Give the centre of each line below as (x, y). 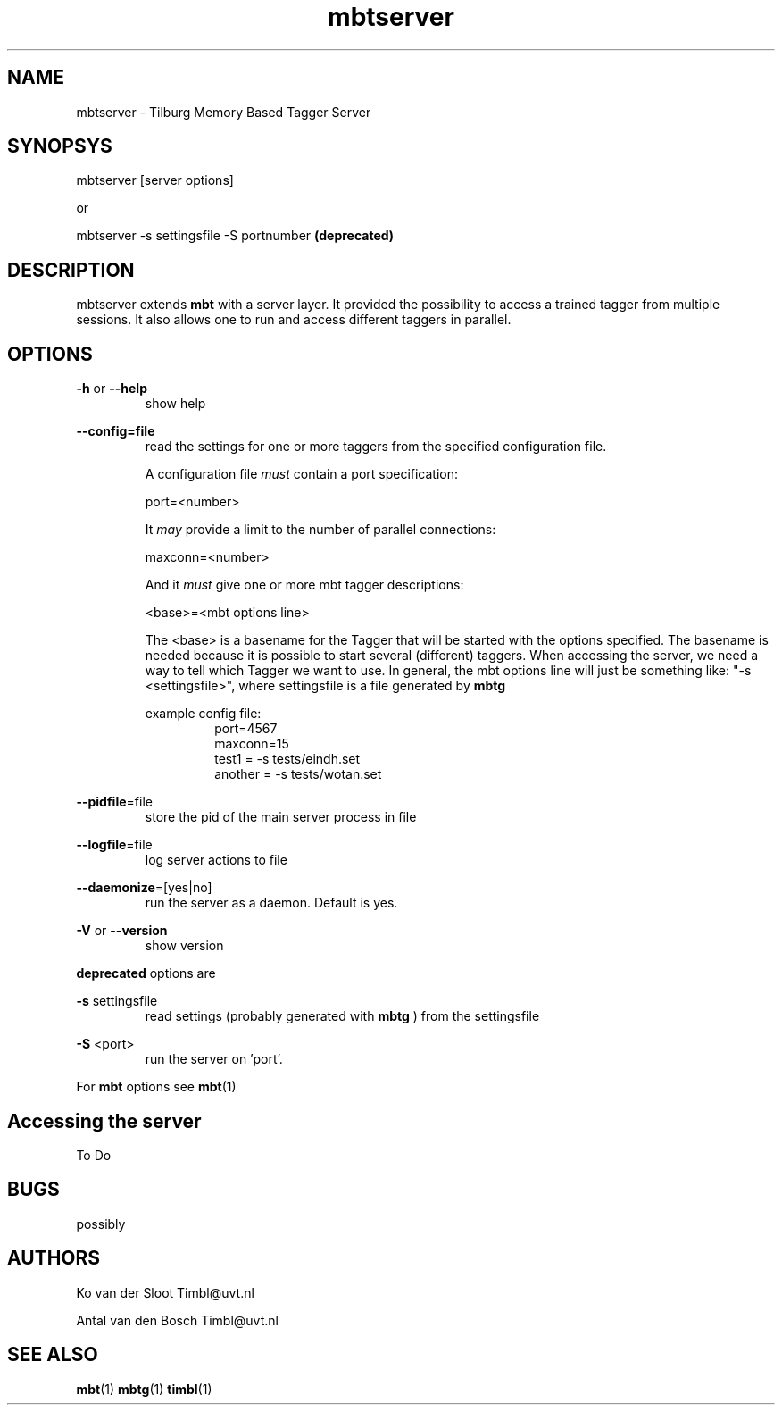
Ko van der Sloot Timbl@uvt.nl (165, 1292)
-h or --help (112, 389)
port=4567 (246, 729)
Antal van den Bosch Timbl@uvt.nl (177, 1320)
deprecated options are (146, 973)
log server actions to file (216, 860)
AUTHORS (54, 1258)
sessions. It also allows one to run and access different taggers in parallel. (294, 320)
